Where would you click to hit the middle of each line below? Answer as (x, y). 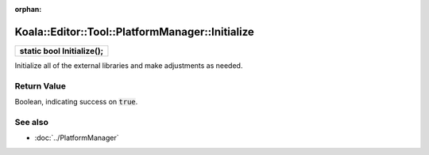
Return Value (41, 85)
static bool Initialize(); (62, 51)
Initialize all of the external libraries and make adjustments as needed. (129, 65)
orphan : (28, 9)
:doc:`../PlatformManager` (77, 138)
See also (32, 122)
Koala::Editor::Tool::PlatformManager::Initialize (134, 32)
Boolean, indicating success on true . (76, 102)
